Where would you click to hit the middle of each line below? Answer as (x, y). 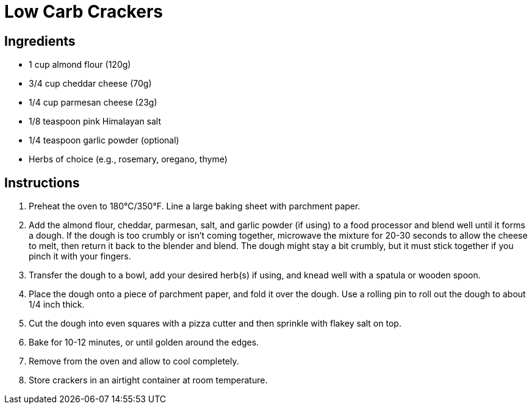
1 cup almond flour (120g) (80, 65)
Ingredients (40, 41)
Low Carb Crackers (84, 12)
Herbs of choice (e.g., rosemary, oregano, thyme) (128, 159)
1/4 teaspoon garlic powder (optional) (104, 140)
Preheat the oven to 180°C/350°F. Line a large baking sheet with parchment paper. (195, 206)
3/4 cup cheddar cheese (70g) (90, 84)
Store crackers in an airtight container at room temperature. (148, 380)
